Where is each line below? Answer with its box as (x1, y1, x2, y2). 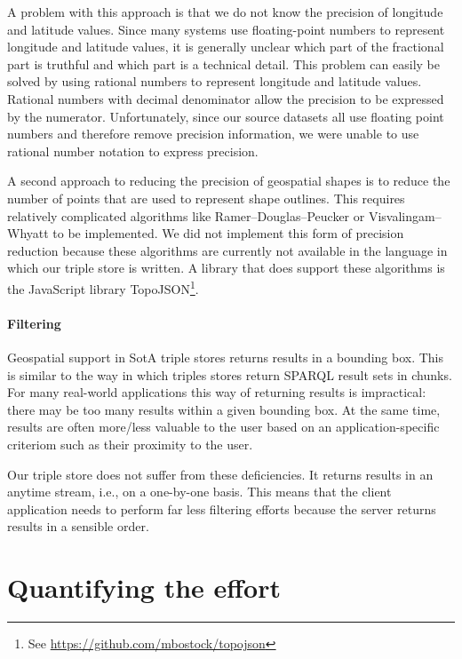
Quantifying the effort (7, 569, 281, 606)
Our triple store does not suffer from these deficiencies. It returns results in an (7, 464, 434, 483)
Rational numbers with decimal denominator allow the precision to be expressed (7, 89, 444, 107)
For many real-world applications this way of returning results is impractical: (7, 383, 426, 401)
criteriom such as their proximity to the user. (7, 434, 253, 453)
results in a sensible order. (7, 517, 149, 536)
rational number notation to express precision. (7, 141, 259, 160)
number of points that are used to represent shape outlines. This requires (7, 188, 405, 207)
